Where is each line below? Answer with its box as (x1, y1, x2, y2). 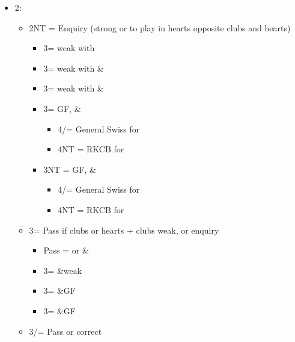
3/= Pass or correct (29, 325, 102, 337)
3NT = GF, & (43, 163, 96, 175)
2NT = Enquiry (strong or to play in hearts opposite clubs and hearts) (29, 21, 291, 34)
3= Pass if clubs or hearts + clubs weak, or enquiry (29, 223, 219, 236)
